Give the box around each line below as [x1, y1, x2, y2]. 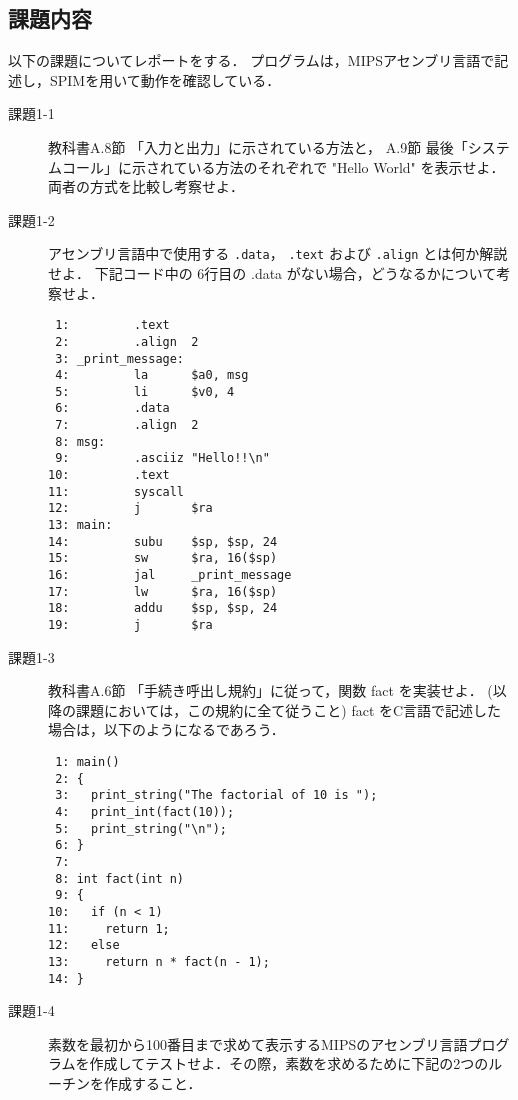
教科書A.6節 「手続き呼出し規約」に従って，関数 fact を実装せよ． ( [48, 680, 493, 701]
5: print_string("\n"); [55, 821, 227, 836]
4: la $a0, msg [55, 368, 249, 383]
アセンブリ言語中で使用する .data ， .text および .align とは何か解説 [48, 243, 508, 264]
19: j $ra [48, 618, 213, 633]
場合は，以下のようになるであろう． [48, 719, 285, 740]
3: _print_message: [55, 351, 185, 366]
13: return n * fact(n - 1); [48, 954, 270, 969]
